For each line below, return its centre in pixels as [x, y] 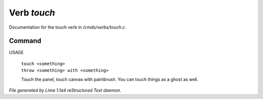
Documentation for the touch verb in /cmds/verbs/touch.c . [68, 27]
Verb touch [32, 13]
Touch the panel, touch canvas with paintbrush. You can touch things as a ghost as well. [110, 79]
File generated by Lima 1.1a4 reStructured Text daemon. [65, 90]
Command [25, 41]
